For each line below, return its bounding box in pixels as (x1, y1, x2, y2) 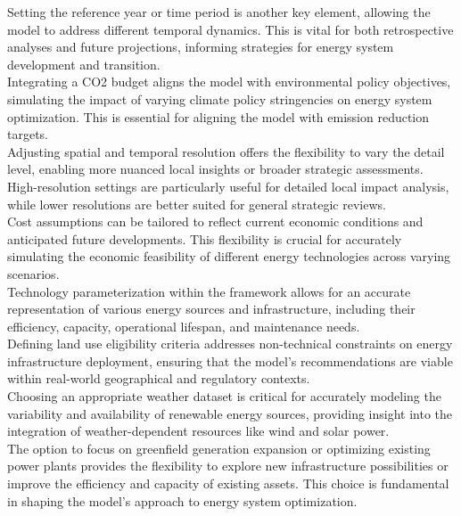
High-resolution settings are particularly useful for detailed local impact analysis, (7, 176, 449, 195)
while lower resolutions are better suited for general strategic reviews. (7, 194, 386, 213)
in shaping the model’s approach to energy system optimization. (7, 491, 358, 510)
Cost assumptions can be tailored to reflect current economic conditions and (7, 212, 424, 231)
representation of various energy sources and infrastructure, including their (7, 299, 416, 318)
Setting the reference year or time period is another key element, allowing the (7, 3, 431, 20)
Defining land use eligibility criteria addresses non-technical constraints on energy (7, 334, 453, 353)
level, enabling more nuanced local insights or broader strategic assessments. (7, 160, 424, 178)
